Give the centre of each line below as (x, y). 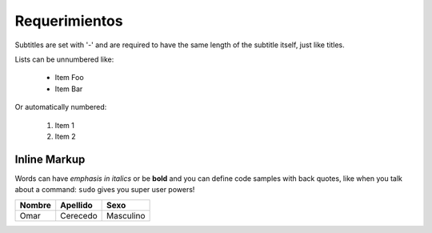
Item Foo (69, 78)
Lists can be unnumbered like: (64, 59)
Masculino (126, 215)
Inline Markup (50, 159)
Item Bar (69, 89)
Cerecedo (79, 215)
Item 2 (65, 136)
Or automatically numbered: (61, 107)
